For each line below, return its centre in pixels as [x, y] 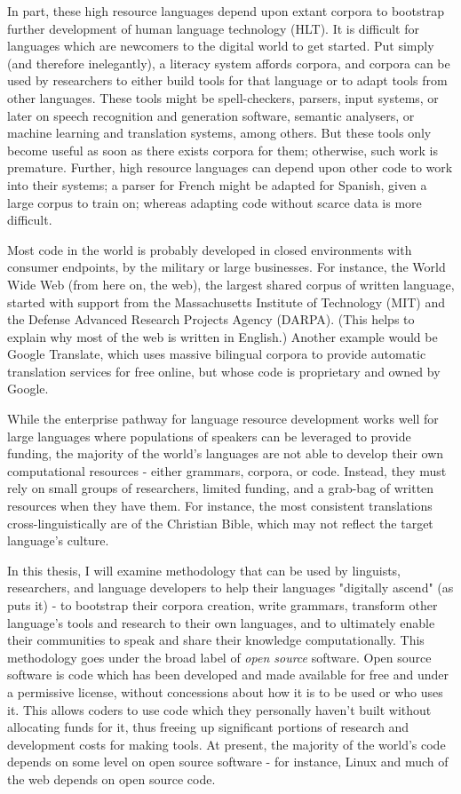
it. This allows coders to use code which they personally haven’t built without [219, 709]
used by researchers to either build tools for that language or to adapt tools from [227, 80]
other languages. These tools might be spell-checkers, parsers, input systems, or [223, 97]
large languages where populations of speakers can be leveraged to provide [209, 436]
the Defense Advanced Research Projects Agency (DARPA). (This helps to [211, 319]
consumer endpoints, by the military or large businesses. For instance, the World [227, 267]
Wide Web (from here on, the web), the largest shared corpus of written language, [231, 284]
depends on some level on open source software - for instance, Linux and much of [228, 762]
